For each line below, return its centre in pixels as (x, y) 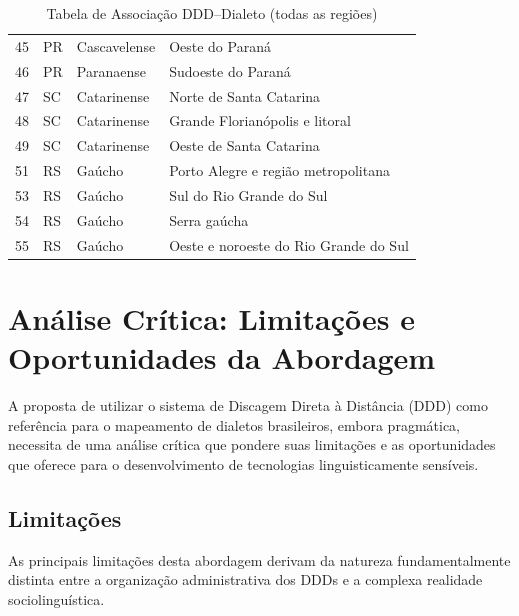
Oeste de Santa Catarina (244, 145)
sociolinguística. (56, 598)
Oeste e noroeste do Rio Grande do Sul (289, 244)
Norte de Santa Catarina (245, 95)
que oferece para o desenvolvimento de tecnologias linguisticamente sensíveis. (243, 463)
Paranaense (111, 70)
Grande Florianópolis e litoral (260, 120)
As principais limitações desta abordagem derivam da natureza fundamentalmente (259, 559)
